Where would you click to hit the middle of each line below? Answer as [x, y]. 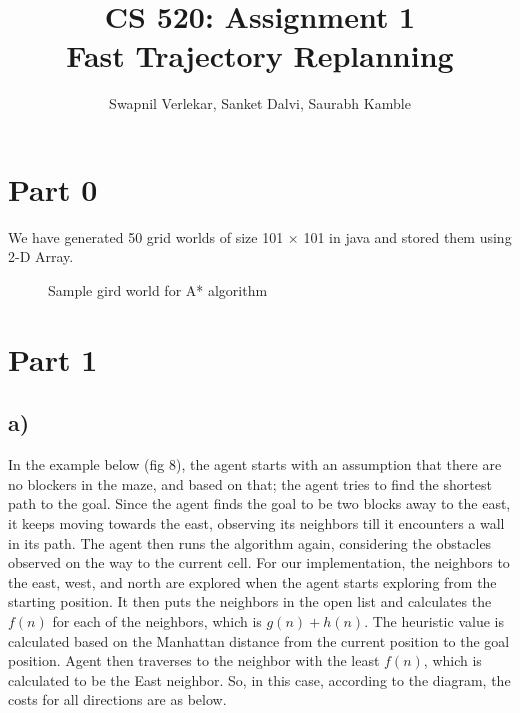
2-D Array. [41, 256]
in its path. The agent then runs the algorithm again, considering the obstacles [250, 542]
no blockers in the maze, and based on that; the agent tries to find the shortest [250, 483]
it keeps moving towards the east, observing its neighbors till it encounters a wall [256, 522]
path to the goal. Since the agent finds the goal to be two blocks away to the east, [259, 503]
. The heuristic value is [434, 620]
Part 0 [53, 188]
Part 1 [53, 358]
